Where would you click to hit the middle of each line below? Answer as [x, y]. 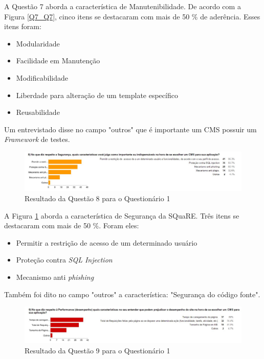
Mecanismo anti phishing [55, 277]
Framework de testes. [37, 139]
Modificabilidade [42, 77]
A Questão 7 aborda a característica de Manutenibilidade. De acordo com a [123, 6]
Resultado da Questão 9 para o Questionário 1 [97, 350]
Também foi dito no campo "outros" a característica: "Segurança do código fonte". [132, 294]
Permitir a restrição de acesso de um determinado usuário [107, 242]
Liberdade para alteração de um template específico [97, 95]
